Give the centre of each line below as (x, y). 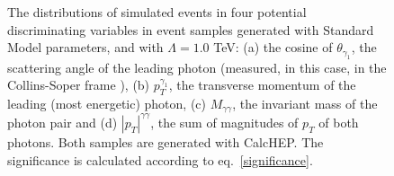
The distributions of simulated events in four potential (157, 12)
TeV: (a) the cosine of (273, 47)
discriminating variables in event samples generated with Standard (191, 29)
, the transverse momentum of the (262, 85)
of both (339, 122)
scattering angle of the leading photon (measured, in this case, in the (197, 67)
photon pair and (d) (63, 122)
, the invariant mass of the (305, 103)
